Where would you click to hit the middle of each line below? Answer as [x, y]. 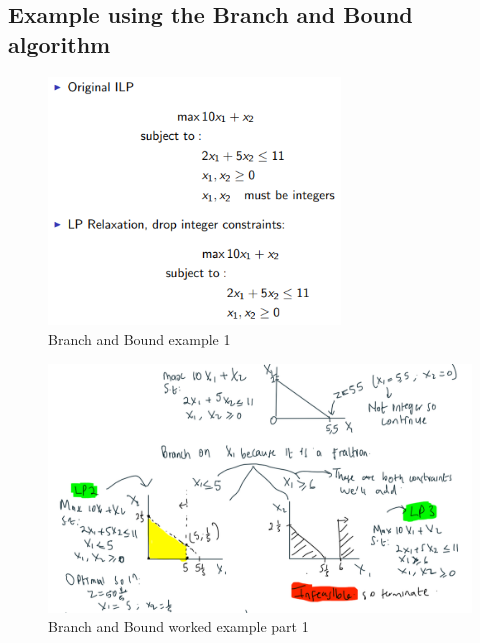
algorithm [59, 43]
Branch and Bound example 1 [139, 338]
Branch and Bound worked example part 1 [178, 626]
